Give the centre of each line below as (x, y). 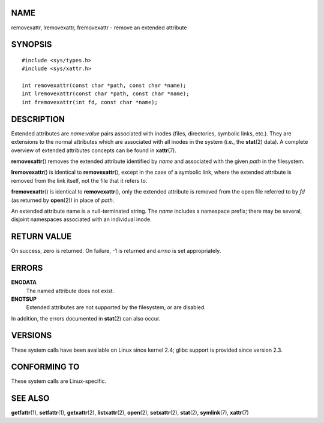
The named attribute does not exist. (70, 291)
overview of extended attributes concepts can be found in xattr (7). (94, 150)
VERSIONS (31, 336)
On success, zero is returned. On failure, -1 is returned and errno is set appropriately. (116, 251)
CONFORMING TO (45, 367)
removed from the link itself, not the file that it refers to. (79, 180)
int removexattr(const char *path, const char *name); (104, 86)
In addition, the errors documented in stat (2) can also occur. (86, 318)
